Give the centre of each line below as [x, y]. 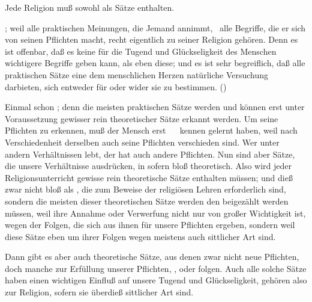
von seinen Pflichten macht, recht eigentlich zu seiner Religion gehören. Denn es [151, 39]
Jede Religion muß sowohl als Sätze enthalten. [90, 7]
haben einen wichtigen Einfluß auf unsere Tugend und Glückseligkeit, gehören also [156, 280]
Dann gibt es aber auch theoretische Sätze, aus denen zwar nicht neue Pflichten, [152, 257]
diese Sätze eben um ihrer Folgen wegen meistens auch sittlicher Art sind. [140, 236]
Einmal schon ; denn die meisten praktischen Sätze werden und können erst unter [155, 107]
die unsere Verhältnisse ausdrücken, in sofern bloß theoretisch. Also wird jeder [148, 166]
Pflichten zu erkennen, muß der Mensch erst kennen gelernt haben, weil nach [151, 130]
